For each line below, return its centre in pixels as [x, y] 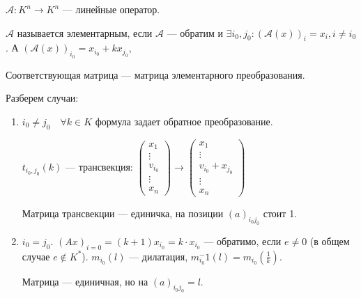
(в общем [330, 241]
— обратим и [195, 32]
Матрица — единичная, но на [85, 281]
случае [36, 256]
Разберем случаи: [42, 98]
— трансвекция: [99, 166]
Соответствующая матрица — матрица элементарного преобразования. [155, 74]
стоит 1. [280, 213]
